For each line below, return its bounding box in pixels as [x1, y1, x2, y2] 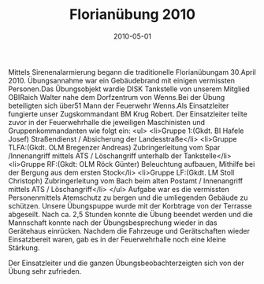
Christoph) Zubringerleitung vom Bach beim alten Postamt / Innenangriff [8, 175, 243, 186]
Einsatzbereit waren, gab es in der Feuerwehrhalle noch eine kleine [8, 234, 226, 244]
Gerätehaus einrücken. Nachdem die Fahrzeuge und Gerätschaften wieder [8, 226, 251, 235]
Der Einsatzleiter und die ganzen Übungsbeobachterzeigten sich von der [8, 258, 244, 267]
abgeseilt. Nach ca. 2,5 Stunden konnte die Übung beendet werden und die [8, 209, 254, 219]
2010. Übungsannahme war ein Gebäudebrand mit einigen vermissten [8, 76, 235, 85]
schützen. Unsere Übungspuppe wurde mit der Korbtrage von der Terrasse [8, 201, 252, 210]
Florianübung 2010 [69, 6, 195, 24]
